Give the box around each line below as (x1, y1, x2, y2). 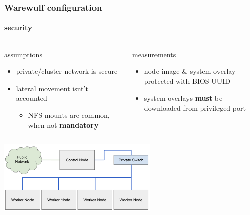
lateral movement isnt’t (16, 82, 88, 93)
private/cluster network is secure (16, 66, 118, 76)
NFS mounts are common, (28, 110, 110, 120)
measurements (132, 49, 176, 59)
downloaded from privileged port (144, 103, 246, 113)
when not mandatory (28, 119, 99, 130)
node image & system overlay (144, 66, 236, 76)
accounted (16, 93, 47, 103)
